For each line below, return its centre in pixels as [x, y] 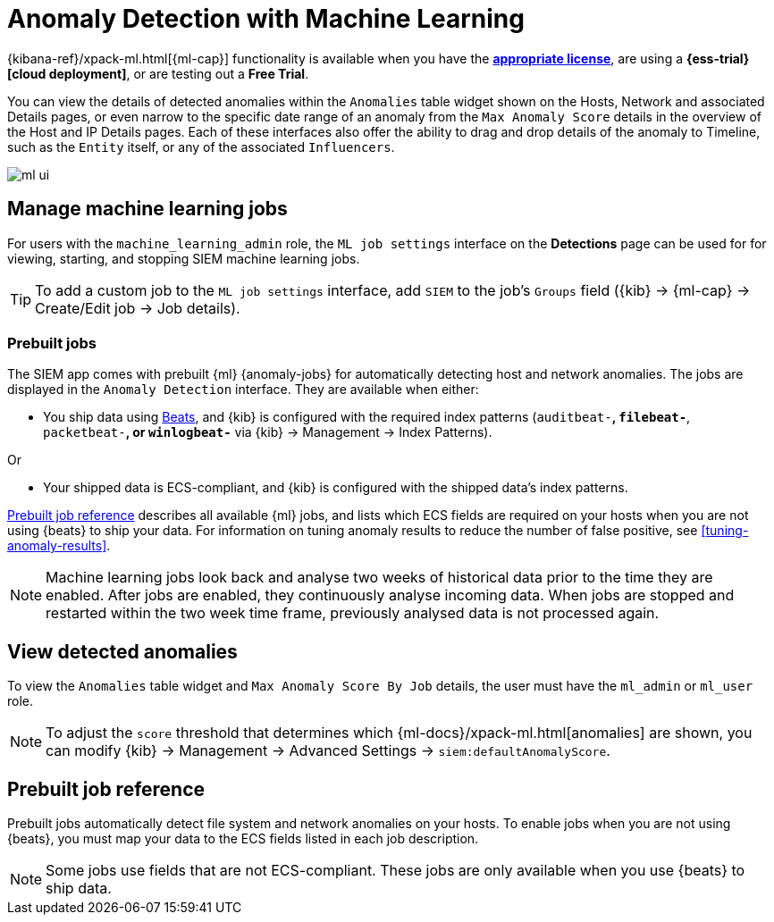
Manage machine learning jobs [147, 209]
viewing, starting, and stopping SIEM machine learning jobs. [184, 258]
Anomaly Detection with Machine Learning [266, 19]
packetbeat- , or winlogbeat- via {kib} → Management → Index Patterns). [268, 432]
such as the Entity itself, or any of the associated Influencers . [201, 147]
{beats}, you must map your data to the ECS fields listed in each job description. [243, 839]
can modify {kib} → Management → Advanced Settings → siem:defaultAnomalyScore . [328, 751]
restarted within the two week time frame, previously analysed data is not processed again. [353, 613]
